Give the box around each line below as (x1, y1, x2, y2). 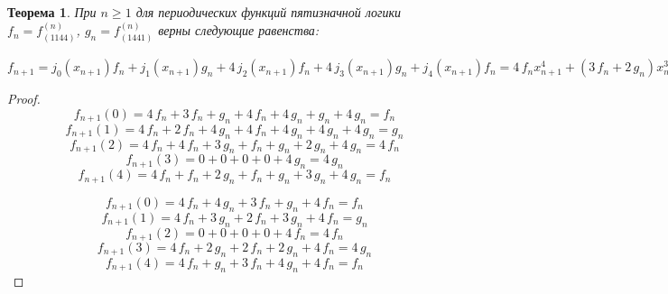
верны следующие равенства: (158, 21, 320, 40)
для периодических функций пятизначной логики (135, 3, 402, 21)
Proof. (7, 89, 41, 108)
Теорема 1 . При (7, 3, 97, 21)
